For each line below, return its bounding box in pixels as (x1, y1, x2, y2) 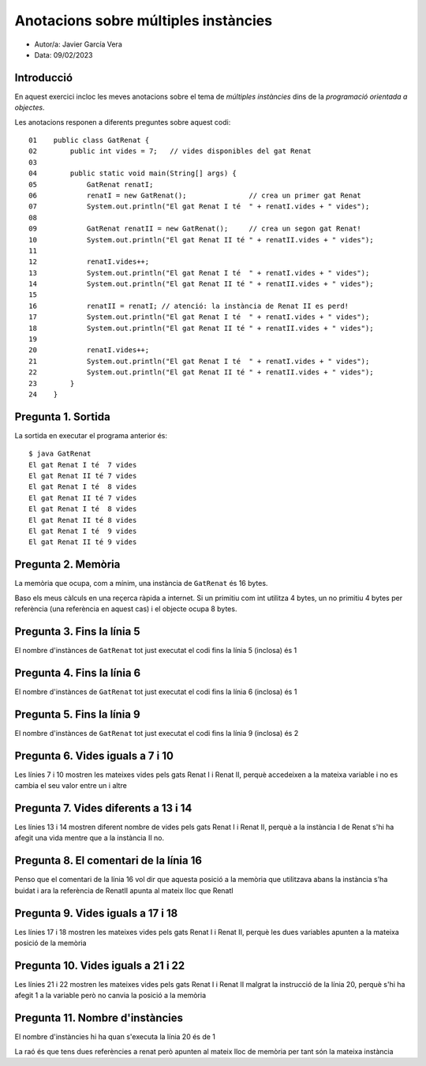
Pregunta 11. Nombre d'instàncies (14, 1012, 184, 1025)
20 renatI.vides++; (28, 346, 150, 355)
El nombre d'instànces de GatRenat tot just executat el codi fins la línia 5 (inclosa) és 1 (14, 646, 297, 655)
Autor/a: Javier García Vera (34, 39, 122, 49)
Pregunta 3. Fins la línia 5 (14, 625, 141, 638)
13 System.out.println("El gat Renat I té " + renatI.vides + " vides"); (28, 268, 370, 277)
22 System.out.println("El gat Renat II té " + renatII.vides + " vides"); (28, 368, 374, 377)
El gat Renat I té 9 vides (28, 527, 137, 536)
